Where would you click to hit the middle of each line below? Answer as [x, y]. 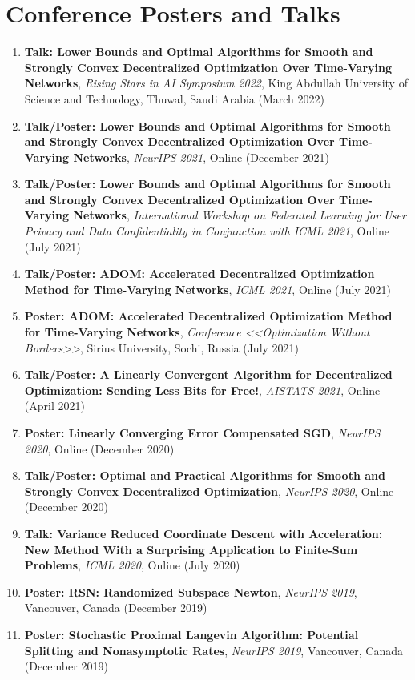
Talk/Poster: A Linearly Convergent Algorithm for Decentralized [208, 374]
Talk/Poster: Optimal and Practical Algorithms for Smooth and [205, 475]
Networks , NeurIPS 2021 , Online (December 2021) [201, 157]
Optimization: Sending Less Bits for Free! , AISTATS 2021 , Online [202, 390]
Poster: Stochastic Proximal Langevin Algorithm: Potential [191, 634]
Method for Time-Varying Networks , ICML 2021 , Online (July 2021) [207, 289]
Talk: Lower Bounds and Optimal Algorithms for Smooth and [199, 52]
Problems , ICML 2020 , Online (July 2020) [132, 565]
